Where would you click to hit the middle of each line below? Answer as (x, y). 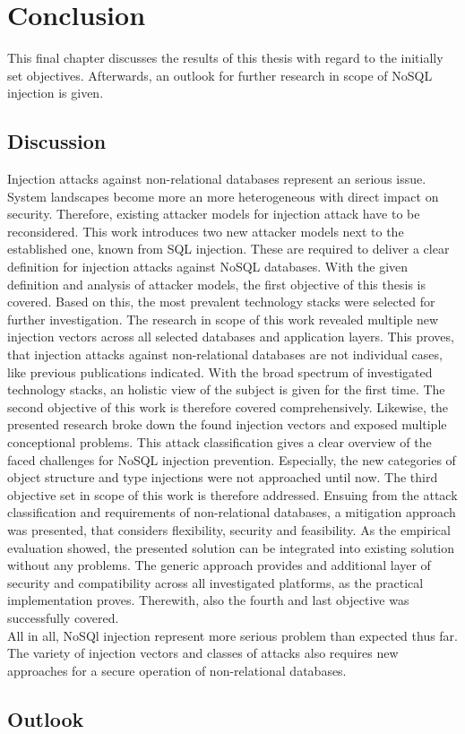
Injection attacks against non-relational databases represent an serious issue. (217, 179)
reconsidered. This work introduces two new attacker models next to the (206, 231)
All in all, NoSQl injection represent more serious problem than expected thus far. (233, 635)
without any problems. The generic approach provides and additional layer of (219, 565)
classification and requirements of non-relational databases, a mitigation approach (232, 512)
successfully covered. (63, 617)
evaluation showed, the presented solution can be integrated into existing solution (231, 547)
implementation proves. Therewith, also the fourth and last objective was (208, 600)
